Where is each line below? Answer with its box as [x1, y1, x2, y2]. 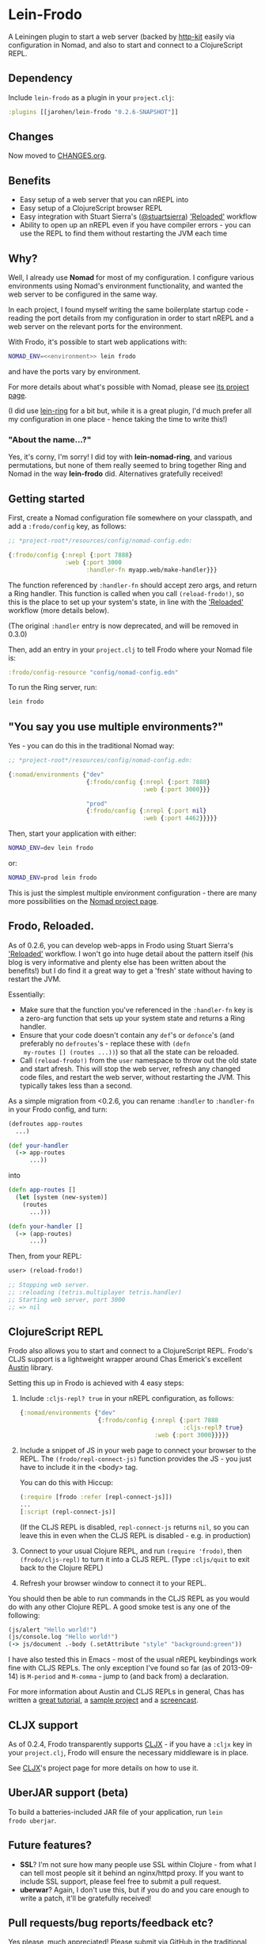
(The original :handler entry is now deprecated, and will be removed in [8, 621, 239, 630]
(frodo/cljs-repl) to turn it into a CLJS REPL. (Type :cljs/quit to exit [19, 1554, 250, 1563]
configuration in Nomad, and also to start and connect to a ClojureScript [8, 40, 243, 49]
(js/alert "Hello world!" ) [8, 1625, 97, 1634]
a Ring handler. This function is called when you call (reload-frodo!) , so [8, 588, 244, 598]
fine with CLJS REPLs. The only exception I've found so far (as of [8, 1663, 221, 1673]
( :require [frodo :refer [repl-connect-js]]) [19, 1493, 172, 1501]
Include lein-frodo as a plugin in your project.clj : [8, 93, 175, 102]
